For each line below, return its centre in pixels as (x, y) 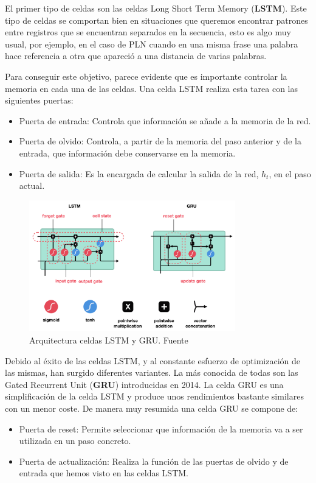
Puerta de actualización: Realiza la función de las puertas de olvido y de (154, 461)
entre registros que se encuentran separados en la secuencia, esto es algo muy (148, 32)
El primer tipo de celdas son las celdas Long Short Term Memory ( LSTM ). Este (156, 8)
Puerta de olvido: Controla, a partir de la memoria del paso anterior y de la (160, 141)
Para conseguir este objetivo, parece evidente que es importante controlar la (146, 76)
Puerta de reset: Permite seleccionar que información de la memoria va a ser (161, 428)
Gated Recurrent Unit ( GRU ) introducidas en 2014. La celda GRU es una (144, 384)
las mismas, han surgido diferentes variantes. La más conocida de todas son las (152, 372)
